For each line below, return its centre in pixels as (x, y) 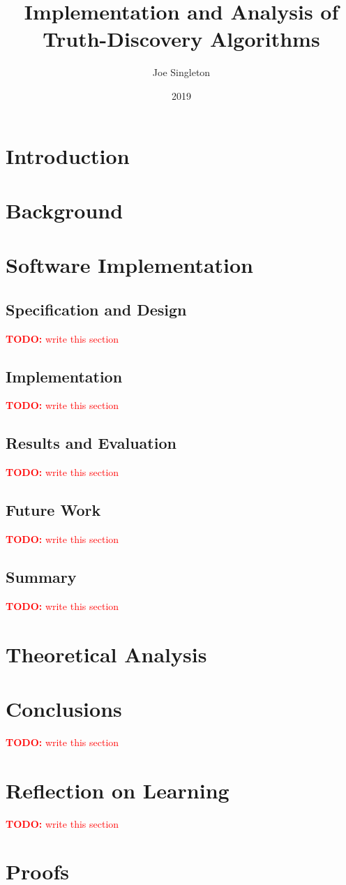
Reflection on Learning (118, 790)
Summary (41, 577)
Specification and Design (96, 309)
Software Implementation (130, 265)
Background (65, 210)
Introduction (68, 155)
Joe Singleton (181, 72)
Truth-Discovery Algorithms (181, 39)
